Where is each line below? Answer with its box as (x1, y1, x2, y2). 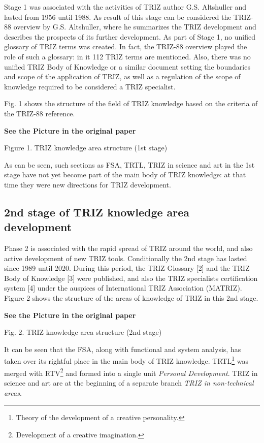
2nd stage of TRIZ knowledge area (4, 204, 190, 219)
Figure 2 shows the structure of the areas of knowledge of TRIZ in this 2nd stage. (4, 293, 258, 303)
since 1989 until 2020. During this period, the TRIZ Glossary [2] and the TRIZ (4, 263, 250, 273)
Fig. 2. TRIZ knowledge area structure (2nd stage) (4, 327, 162, 337)
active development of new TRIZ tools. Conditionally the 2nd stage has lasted (4, 252, 247, 263)
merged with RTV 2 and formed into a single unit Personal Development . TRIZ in (4, 366, 258, 378)
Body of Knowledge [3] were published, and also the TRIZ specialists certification (4, 272, 258, 283)
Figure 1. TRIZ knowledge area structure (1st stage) (4, 142, 168, 153)
